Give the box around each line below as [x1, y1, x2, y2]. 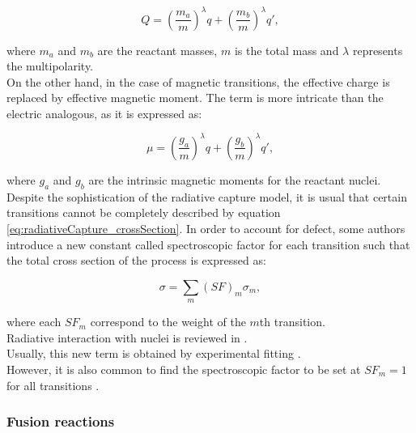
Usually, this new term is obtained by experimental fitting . [6, 345, 301, 362]
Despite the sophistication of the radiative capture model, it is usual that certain [6, 188, 407, 205]
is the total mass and [234, 41, 339, 58]
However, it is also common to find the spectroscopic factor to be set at [6, 360, 361, 377]
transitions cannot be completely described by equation [6, 204, 281, 221]
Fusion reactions [6, 411, 115, 431]
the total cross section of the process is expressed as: [6, 252, 266, 269]
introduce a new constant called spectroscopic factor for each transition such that [6, 236, 410, 253]
